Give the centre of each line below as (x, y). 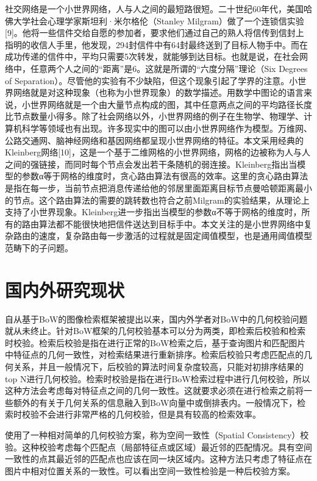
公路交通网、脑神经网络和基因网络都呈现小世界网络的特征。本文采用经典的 (154, 140)
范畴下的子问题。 (39, 247)
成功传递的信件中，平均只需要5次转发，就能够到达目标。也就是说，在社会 (152, 56)
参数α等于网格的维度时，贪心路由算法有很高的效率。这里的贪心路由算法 (165, 176)
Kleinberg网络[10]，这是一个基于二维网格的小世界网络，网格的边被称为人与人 (158, 152)
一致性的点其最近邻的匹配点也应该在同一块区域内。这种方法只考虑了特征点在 (158, 459)
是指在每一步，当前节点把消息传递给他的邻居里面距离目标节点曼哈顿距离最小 (158, 187)
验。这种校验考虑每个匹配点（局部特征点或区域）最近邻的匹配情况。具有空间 (158, 447)
